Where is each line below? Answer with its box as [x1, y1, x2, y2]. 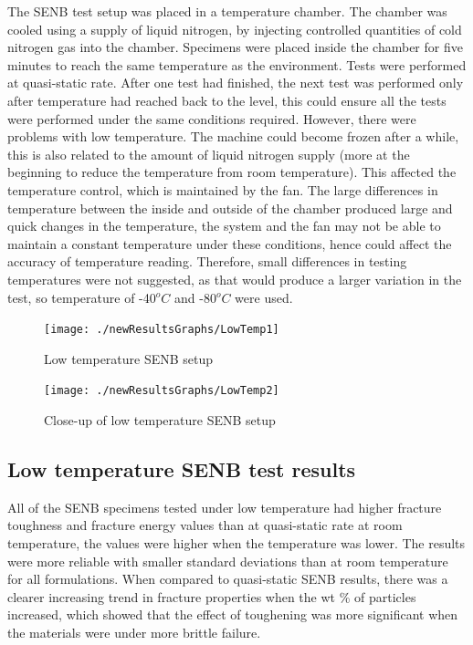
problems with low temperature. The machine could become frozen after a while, [7, 127, 459, 146]
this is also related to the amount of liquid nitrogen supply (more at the [7, 144, 410, 163]
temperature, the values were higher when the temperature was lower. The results [7, 533, 466, 552]
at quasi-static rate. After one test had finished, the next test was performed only [7, 73, 464, 92]
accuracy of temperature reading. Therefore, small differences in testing [7, 252, 407, 271]
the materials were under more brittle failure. [7, 622, 261, 641]
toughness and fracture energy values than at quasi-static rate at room [7, 515, 403, 535]
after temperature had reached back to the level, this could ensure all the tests [7, 90, 447, 109]
